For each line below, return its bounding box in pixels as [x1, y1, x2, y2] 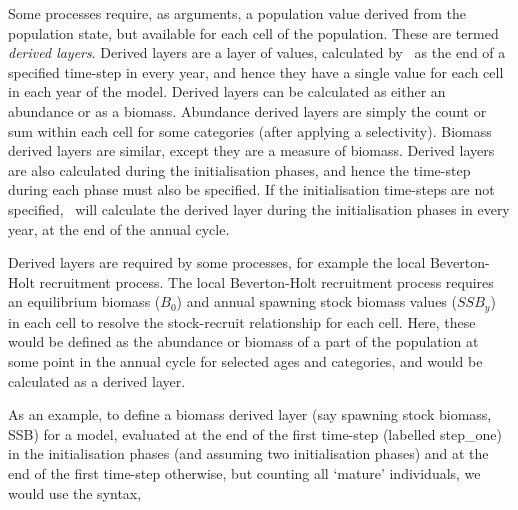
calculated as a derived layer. [8, 370, 186, 391]
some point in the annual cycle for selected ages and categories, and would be [8, 350, 483, 371]
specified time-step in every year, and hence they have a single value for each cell [8, 61, 504, 82]
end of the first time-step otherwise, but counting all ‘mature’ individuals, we [8, 462, 481, 483]
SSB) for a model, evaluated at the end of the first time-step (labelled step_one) [8, 423, 502, 444]
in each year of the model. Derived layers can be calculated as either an [8, 81, 446, 102]
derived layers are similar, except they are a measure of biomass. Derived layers [8, 140, 495, 161]
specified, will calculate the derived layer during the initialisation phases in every [8, 198, 510, 219]
